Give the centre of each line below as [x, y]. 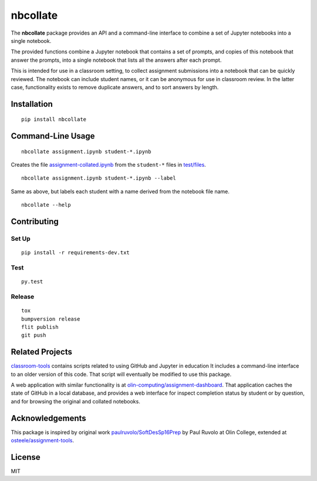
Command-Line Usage [53, 136]
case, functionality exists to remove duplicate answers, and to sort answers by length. [115, 87]
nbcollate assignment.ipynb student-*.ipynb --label [99, 178]
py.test [32, 282]
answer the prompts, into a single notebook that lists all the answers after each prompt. [116, 60]
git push [34, 335]
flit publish [40, 327]
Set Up [21, 239]
